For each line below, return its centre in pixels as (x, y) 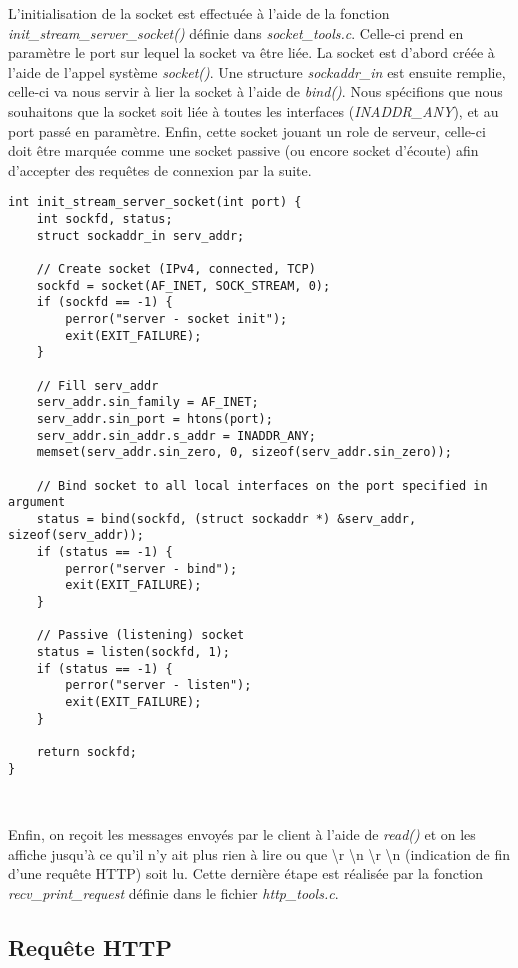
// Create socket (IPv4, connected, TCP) (176, 268)
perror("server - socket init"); (176, 318)
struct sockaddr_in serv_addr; (140, 235)
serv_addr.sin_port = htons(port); (154, 418)
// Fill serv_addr (97, 385)
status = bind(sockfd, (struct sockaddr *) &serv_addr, (226, 518)
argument (37, 502)
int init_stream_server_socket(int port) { (155, 202)
